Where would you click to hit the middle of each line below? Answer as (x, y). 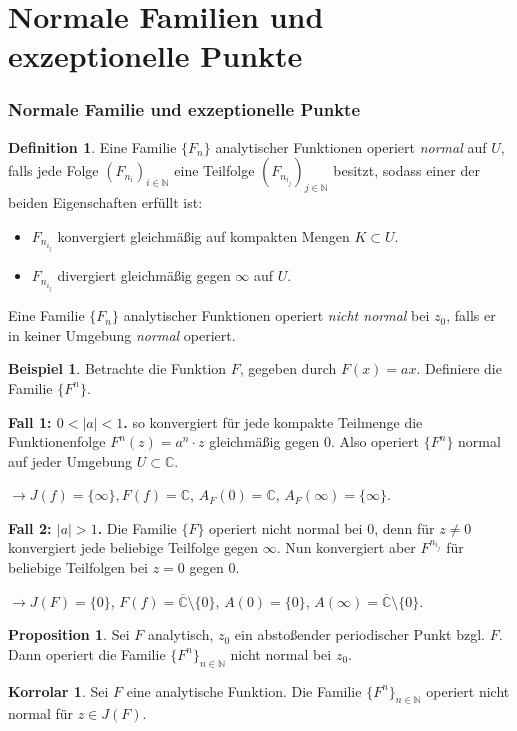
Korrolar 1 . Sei (58, 690)
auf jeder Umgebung (70, 460)
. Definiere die (459, 368)
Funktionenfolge (57, 441)
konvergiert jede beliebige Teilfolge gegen (133, 547)
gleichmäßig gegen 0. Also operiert (314, 441)
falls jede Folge (53, 170)
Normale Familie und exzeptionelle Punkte (184, 109)
